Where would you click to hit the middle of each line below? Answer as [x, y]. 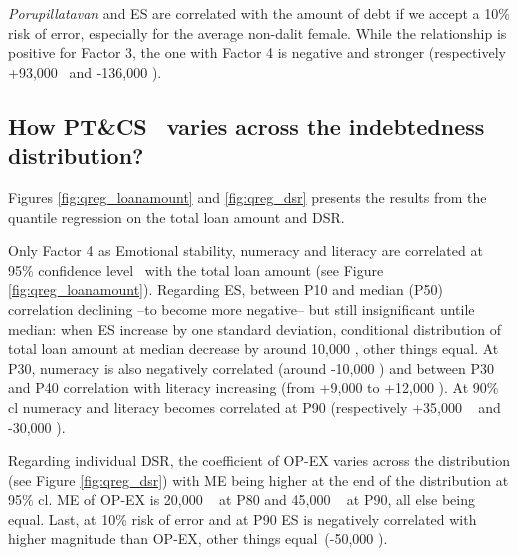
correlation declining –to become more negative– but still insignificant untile [241, 308]
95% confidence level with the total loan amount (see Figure [196, 269]
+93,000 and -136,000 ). [85, 71]
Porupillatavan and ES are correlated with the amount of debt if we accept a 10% [259, 13]
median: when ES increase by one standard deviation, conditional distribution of [254, 328]
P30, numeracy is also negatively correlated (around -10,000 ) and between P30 [251, 367]
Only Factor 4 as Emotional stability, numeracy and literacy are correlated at [245, 250]
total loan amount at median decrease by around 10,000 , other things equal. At [253, 348]
